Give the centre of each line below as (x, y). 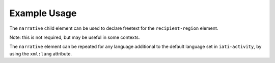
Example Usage (43, 13)
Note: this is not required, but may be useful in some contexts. (75, 37)
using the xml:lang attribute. (41, 53)
